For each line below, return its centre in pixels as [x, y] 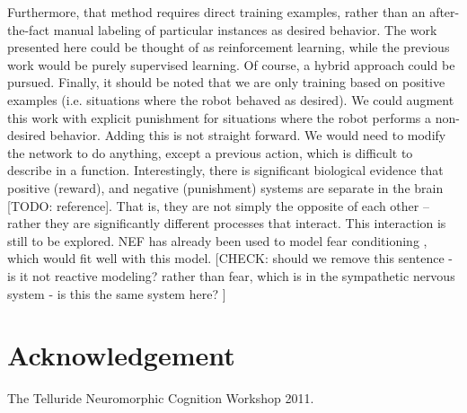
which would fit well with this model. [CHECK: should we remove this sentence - [230, 258]
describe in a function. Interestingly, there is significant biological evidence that [225, 170]
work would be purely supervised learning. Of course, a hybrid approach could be [231, 64]
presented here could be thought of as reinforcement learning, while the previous [229, 47]
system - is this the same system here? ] [117, 293]
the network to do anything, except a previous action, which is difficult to [210, 152]
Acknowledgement [121, 355]
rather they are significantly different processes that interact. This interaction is [227, 223]
